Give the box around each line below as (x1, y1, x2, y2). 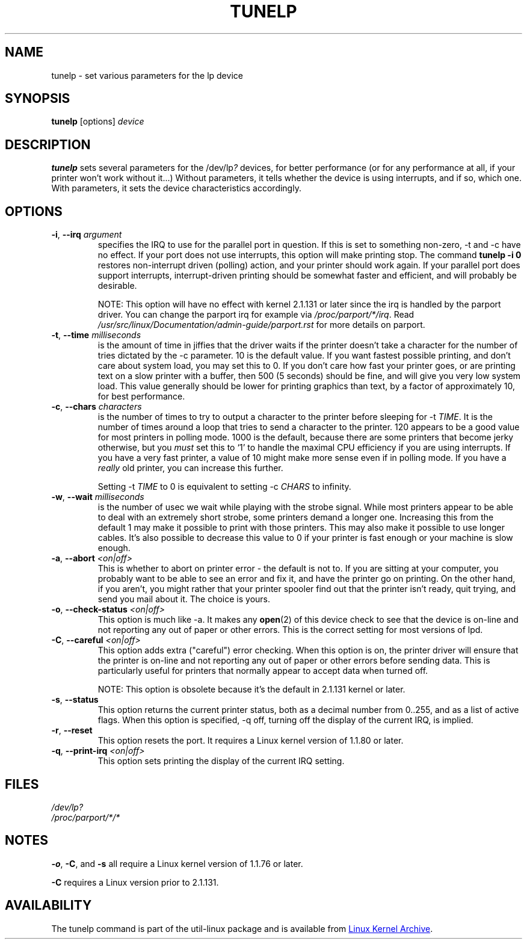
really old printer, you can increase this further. (97, 463, 283, 474)
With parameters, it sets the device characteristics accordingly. (51, 183, 301, 194)
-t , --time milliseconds (51, 330, 141, 341)
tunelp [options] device (51, 116, 144, 127)
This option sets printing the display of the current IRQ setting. (97, 756, 345, 767)
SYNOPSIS (5, 91, 70, 106)
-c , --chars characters (51, 401, 142, 412)
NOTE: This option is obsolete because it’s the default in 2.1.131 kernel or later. (97, 684, 405, 695)
